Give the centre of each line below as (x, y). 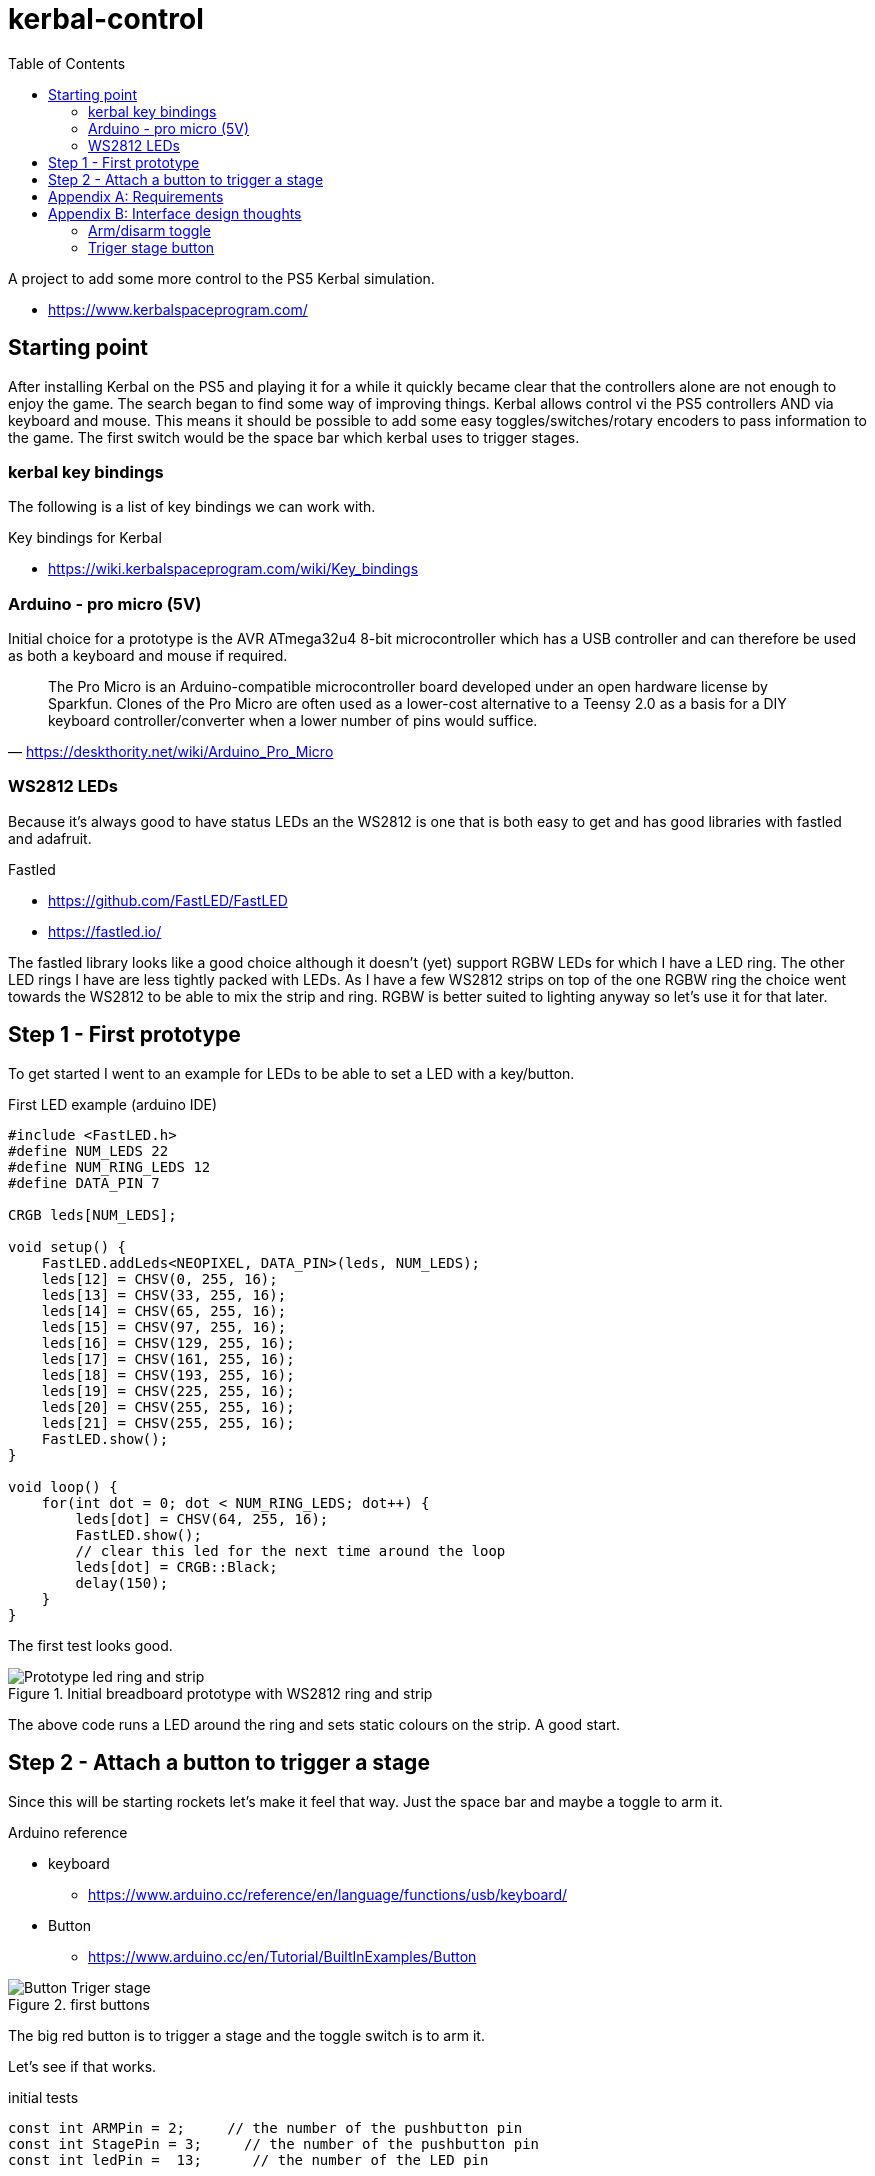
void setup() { (67, 1246)
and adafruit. (50, 838)
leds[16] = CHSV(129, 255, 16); (168, 1342)
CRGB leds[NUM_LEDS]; (92, 1214)
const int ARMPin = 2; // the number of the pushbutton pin (265, 2127)
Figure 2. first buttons (79, 2004)
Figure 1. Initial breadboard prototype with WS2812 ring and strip (220, 1693)
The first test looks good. (90, 1645)
